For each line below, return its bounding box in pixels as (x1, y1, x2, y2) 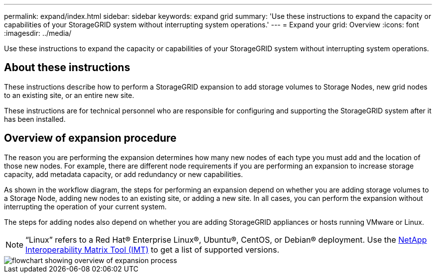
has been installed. (4, 114, 66, 123)
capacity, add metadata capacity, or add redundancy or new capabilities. (4, 170, 243, 179)
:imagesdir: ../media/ (4, 29, 72, 37)
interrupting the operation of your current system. (4, 202, 167, 211)
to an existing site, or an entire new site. (4, 91, 134, 99)
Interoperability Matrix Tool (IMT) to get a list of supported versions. (25, 244, 280, 255)
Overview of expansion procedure (4, 132, 177, 145)
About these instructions (4, 61, 130, 74)
